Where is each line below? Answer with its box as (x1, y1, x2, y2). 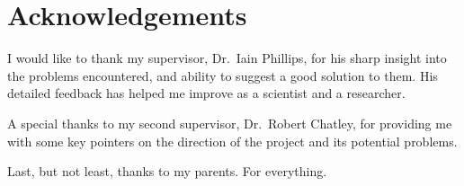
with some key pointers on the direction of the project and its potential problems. (7, 131, 458, 150)
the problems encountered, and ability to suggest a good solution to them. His (7, 66, 438, 84)
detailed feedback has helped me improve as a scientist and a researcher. (7, 84, 406, 102)
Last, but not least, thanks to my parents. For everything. (7, 162, 327, 181)
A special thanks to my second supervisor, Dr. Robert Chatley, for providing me (7, 113, 452, 132)
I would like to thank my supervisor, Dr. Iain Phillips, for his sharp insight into (7, 49, 447, 67)
